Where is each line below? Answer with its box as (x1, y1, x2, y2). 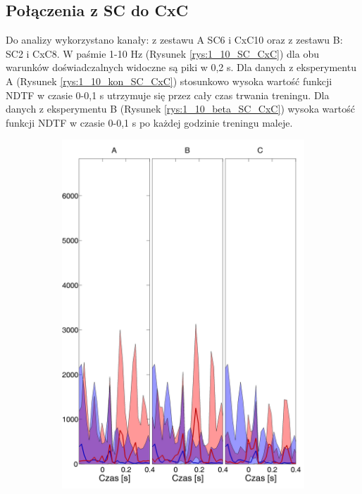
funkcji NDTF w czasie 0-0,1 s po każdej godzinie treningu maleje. (6, 115, 293, 129)
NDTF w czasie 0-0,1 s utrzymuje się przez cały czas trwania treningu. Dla (6, 87, 330, 102)
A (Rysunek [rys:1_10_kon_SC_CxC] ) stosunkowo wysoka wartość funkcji (6, 73, 332, 88)
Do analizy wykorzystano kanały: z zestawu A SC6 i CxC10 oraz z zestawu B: (6, 32, 343, 47)
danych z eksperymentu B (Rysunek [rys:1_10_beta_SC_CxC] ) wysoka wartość (6, 101, 355, 116)
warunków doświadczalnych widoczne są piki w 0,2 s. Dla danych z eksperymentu (6, 60, 356, 75)
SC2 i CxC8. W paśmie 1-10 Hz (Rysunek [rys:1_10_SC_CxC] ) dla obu (6, 46, 319, 61)
